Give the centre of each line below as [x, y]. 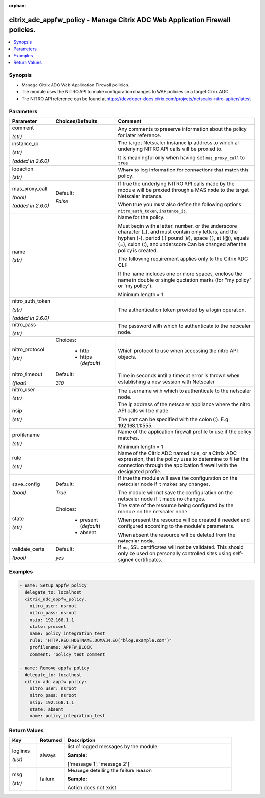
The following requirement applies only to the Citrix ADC [183, 259]
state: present [48, 627]
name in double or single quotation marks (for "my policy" [185, 280]
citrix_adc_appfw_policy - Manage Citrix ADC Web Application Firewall [120, 20]
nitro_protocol [28, 349]
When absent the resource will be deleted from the [177, 535]
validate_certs [28, 549]
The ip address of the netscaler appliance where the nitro [184, 404]
